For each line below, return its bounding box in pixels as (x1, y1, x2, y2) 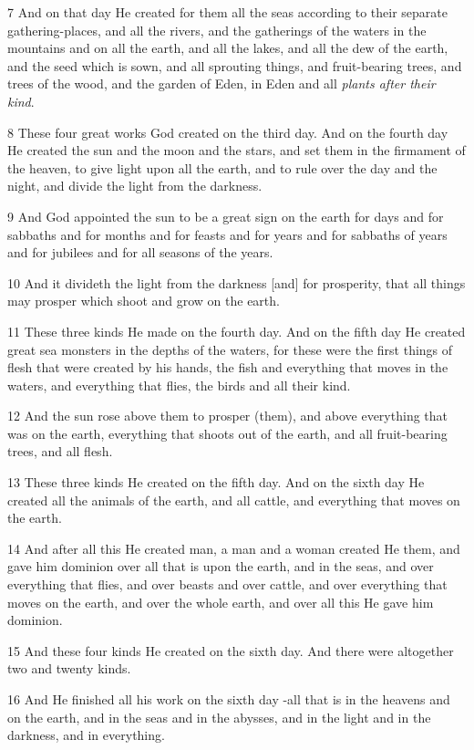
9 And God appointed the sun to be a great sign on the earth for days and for (7, 206, 444, 225)
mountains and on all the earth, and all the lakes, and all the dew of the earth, (7, 38, 448, 57)
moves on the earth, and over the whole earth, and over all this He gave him (7, 592, 434, 611)
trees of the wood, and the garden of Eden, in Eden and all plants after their (7, 74, 436, 93)
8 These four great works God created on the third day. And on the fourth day (7, 122, 448, 141)
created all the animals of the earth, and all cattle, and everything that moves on (7, 490, 460, 509)
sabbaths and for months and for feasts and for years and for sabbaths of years (7, 224, 448, 244)
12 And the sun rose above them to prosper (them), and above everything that (7, 406, 448, 425)
